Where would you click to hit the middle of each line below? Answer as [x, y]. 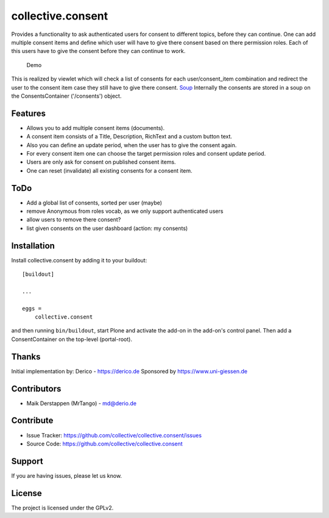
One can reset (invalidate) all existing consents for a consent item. [109, 170]
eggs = [32, 308]
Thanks [26, 357]
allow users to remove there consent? [74, 220]
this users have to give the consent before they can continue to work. [98, 51]
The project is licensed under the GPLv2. [62, 508]
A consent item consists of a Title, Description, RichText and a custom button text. [129, 137]
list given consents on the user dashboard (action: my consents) [107, 228]
